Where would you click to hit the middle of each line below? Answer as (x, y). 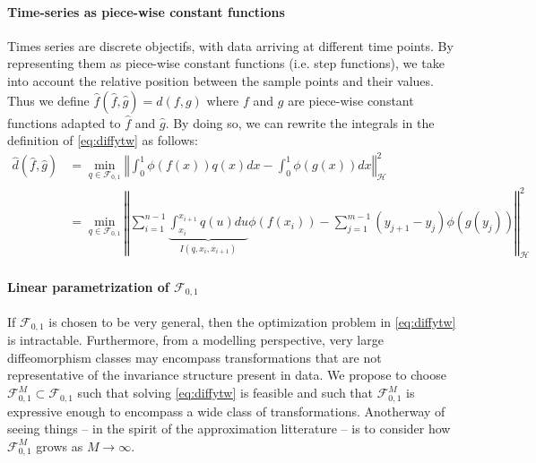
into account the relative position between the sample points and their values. (220, 80)
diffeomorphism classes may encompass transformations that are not (195, 357)
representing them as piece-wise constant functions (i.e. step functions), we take (226, 63)
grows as (60, 446)
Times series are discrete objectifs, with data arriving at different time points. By (230, 45)
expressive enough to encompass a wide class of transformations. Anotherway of (226, 411)
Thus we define (48, 100)
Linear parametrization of (88, 286)
